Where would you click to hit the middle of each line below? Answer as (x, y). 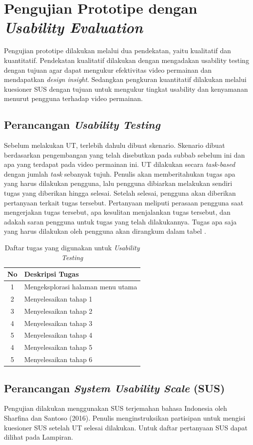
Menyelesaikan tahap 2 (58, 311)
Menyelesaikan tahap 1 (58, 298)
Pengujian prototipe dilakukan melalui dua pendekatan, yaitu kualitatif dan (117, 51)
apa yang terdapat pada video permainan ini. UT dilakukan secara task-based (120, 164)
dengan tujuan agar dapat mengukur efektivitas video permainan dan (108, 70)
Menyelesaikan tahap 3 (58, 323)
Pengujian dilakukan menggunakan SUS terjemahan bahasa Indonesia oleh (116, 408)
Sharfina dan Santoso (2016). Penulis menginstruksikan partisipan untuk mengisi (125, 418)
